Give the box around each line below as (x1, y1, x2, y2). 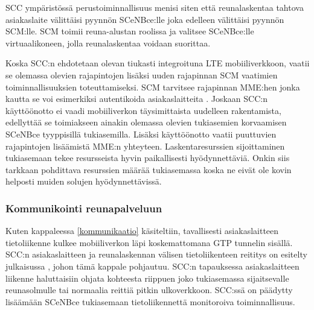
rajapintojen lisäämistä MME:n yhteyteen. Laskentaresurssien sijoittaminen (5, 139, 285, 152)
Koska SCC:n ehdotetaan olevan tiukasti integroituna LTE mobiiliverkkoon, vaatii (5, 57, 310, 69)
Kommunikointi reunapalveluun (5, 200, 162, 215)
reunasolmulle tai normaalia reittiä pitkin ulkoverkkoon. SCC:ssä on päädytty (5, 283, 293, 296)
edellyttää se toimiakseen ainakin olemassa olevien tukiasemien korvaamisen (5, 116, 287, 128)
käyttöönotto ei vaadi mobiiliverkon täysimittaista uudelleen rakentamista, (5, 104, 281, 116)
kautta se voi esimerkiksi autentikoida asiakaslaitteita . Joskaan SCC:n (5, 92, 268, 105)
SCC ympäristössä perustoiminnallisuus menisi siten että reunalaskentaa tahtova (5, 1, 304, 13)
